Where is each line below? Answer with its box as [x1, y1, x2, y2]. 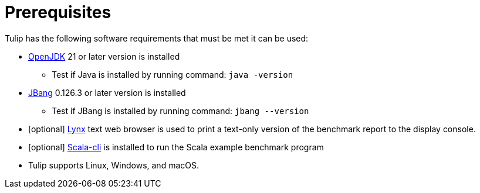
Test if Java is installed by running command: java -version [52, 69, 293, 80]
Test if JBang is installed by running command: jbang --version [52, 105, 309, 116]
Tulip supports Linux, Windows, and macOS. [28, 160, 199, 170]
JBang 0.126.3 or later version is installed [28, 87, 186, 98]
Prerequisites [5, 2, 111, 22]
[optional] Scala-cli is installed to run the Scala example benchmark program [28, 142, 324, 152]
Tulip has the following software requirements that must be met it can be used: [5, 33, 309, 43]
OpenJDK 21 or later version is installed [28, 51, 180, 61]
